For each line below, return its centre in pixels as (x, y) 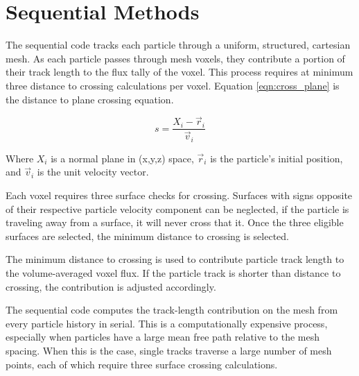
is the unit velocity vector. (93, 172)
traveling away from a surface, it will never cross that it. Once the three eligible (175, 222)
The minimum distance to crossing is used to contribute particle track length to (175, 259)
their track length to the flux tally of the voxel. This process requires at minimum (179, 72)
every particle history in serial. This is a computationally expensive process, (167, 323)
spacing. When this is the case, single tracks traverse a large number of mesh (169, 351)
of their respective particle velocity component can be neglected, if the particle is (177, 208)
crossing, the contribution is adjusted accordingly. (111, 286)
